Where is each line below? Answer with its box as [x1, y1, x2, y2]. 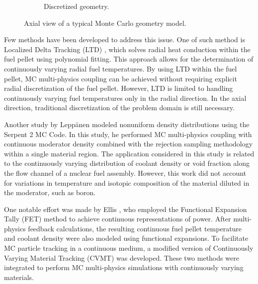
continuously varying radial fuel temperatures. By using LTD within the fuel [4, 63, 237, 73]
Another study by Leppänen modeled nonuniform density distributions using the [4, 119, 250, 129]
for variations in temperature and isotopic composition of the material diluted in [4, 177, 250, 188]
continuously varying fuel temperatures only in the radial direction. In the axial [4, 92, 247, 103]
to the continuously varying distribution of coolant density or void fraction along [4, 158, 250, 168]
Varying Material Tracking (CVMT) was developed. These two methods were [4, 252, 239, 263]
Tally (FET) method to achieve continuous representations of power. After [4, 213, 231, 224]
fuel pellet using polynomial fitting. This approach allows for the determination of [4, 54, 254, 64]
